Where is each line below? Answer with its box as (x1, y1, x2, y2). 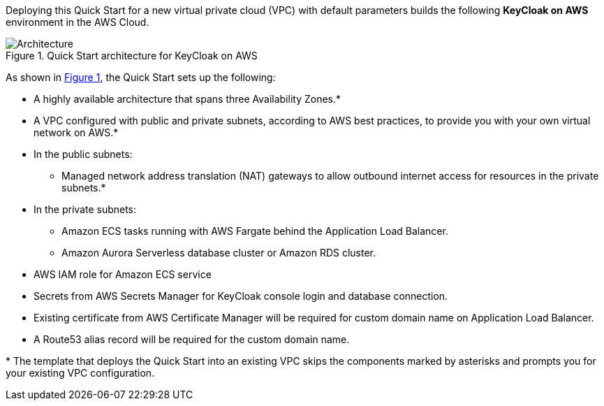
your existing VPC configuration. (6, 367, 155, 379)
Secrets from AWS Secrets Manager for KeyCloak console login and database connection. (34, 290, 448, 302)
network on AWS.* (34, 126, 119, 138)
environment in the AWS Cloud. (6, 16, 149, 28)
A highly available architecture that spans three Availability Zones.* (34, 93, 341, 105)
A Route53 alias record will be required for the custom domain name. (34, 333, 350, 345)
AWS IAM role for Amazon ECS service (34, 268, 212, 280)
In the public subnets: (34, 148, 133, 160)
